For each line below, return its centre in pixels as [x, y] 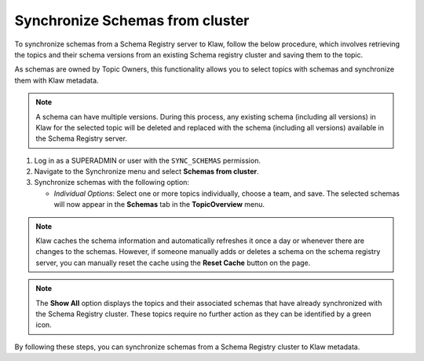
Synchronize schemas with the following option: [112, 182]
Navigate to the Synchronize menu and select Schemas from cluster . [146, 171]
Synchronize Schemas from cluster [132, 20]
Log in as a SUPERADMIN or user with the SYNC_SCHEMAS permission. [147, 160]
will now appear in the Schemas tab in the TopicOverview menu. [159, 204]
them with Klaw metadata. [57, 80]
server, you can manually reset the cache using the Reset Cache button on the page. [173, 263]
